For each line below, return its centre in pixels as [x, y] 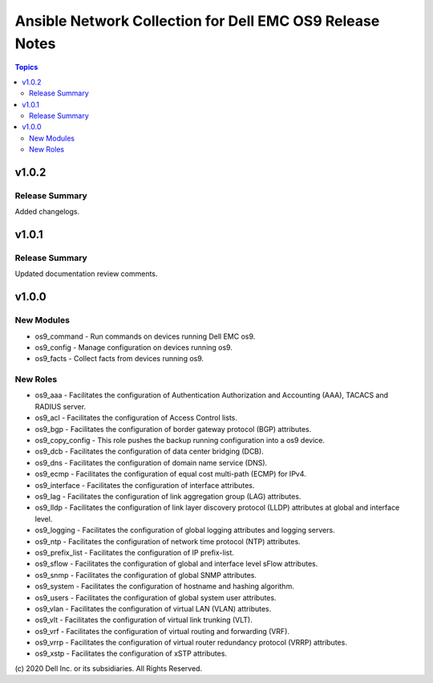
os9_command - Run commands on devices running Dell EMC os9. [145, 336]
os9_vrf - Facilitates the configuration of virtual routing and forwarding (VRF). [162, 631]
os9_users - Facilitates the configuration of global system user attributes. [156, 597]
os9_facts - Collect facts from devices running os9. [119, 359]
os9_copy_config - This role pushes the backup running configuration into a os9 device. [180, 441]
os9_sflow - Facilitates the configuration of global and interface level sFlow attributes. [176, 564]
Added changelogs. [47, 212]
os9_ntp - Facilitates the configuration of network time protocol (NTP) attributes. [168, 541]
